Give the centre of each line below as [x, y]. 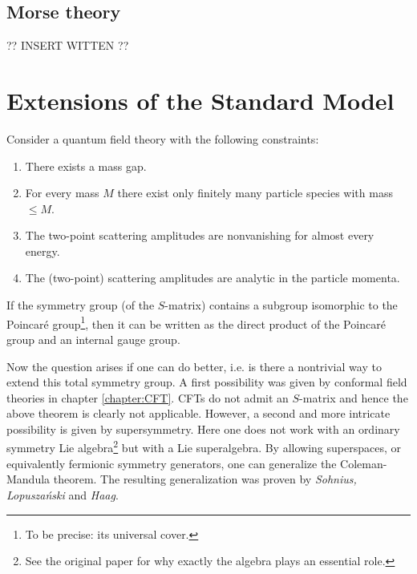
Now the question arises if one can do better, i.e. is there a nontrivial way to [194, 366]
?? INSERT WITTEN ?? [68, 45]
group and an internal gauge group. [93, 339]
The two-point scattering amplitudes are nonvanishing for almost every [200, 235]
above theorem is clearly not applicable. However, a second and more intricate [198, 413]
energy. [43, 251]
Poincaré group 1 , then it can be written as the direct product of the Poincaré [196, 322]
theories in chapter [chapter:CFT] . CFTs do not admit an [148, 397]
